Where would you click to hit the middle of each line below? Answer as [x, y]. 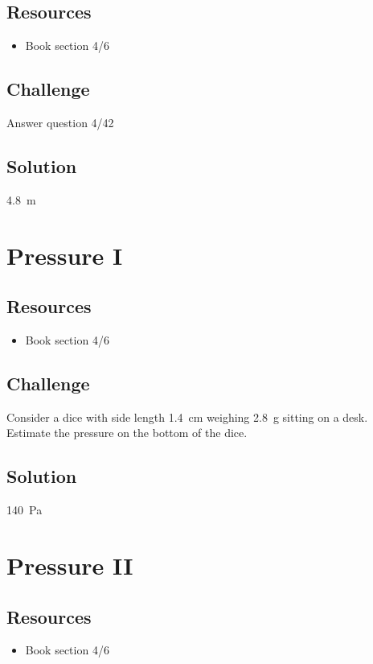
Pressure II [70, 565]
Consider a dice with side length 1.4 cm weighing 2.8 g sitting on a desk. [187, 417]
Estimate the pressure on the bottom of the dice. [127, 433]
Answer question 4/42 [60, 122]
